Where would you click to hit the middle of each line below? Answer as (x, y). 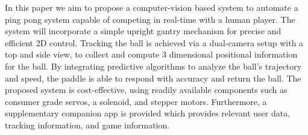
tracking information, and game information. (87, 124)
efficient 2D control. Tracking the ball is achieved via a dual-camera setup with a (154, 42)
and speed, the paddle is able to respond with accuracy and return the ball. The (153, 78)
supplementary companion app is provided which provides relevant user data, (148, 113)
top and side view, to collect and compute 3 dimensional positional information (151, 54)
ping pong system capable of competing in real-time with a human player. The (150, 19)
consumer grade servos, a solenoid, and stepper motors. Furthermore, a (136, 101)
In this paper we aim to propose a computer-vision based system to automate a (152, 7)
